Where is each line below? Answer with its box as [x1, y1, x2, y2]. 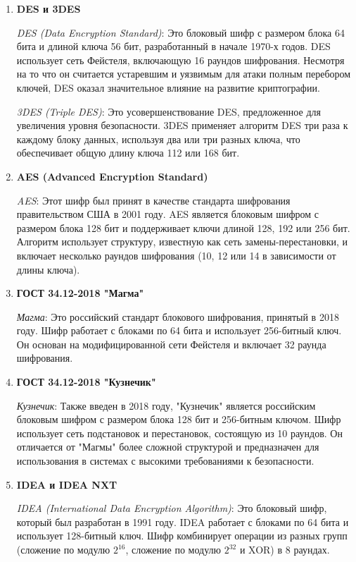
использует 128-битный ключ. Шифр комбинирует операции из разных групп [16, 528, 348, 543]
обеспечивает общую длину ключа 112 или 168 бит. [16, 145, 240, 160]
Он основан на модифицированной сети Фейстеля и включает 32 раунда [16, 336, 326, 351]
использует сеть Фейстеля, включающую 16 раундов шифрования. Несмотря [16, 52, 345, 67]
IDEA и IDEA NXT [16, 477, 117, 491]
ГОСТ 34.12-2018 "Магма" [16, 286, 144, 300]
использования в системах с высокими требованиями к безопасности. [16, 453, 314, 468]
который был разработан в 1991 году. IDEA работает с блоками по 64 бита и [16, 514, 349, 529]
